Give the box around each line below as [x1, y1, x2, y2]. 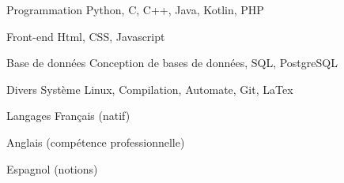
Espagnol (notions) [6, 160, 98, 177]
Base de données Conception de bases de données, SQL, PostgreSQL [6, 54, 338, 71]
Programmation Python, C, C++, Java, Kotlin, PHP [6, 2, 264, 17]
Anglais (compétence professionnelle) [6, 133, 185, 150]
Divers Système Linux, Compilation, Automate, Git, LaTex [6, 80, 293, 97]
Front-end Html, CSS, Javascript [6, 28, 165, 44]
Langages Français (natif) [6, 107, 130, 124]
